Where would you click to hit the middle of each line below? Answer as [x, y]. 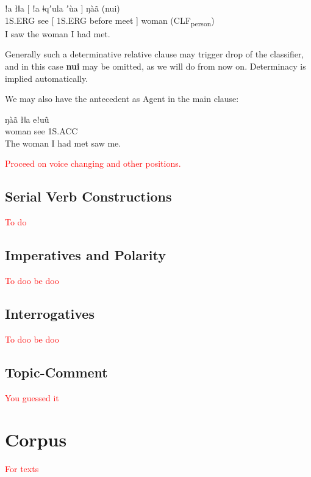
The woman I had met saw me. [63, 143]
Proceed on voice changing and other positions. [93, 163]
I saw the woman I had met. [58, 33]
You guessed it [32, 397]
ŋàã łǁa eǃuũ [27, 119]
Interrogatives [50, 314]
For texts [22, 469]
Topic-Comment [56, 372]
